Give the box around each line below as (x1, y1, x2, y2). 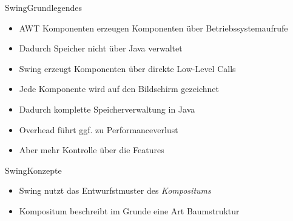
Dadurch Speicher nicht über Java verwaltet (19, 42, 183, 54)
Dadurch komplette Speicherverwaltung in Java (19, 102, 195, 115)
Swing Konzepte (5, 163, 62, 176)
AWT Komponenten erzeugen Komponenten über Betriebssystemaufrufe (19, 21, 288, 34)
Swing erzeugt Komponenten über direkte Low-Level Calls (19, 62, 236, 74)
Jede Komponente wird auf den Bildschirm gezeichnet (19, 82, 219, 95)
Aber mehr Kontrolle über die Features (19, 143, 164, 156)
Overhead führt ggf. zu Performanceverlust (19, 123, 178, 136)
